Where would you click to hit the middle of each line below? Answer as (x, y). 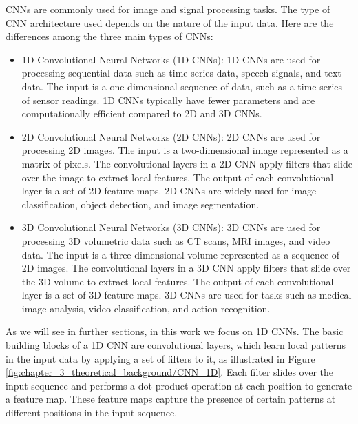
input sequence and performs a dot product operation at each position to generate (179, 385)
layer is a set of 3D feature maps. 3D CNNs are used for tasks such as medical (187, 295)
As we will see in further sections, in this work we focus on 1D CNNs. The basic (175, 331)
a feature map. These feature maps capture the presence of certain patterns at (171, 399)
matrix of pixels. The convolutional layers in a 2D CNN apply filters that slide (187, 163)
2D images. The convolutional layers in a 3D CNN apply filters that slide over (186, 268)
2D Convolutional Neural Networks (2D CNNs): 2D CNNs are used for (171, 136)
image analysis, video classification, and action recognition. (146, 308)
